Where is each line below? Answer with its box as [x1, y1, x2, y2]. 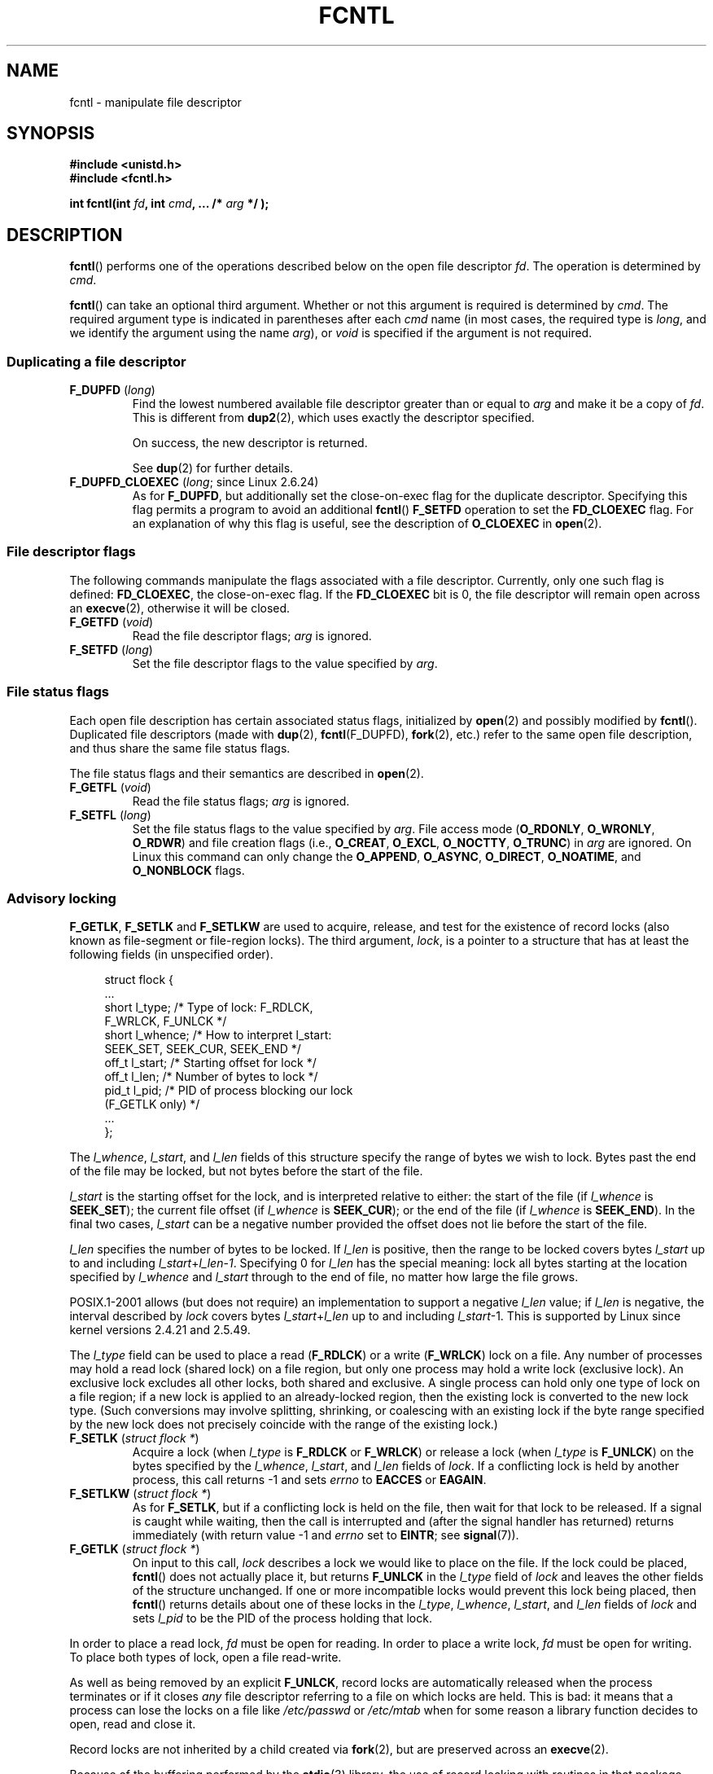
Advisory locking [7, 889, 116, 907]
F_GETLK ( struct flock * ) [69, 1542, 200, 1557]
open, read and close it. [69, 1717, 196, 1732]
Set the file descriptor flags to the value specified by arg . [132, 656, 438, 670]
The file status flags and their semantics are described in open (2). [69, 766, 424, 780]
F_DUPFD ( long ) [69, 383, 155, 397]
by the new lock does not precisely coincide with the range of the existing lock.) [69, 1417, 498, 1432]
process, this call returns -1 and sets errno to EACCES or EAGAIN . [132, 1473, 487, 1487]
